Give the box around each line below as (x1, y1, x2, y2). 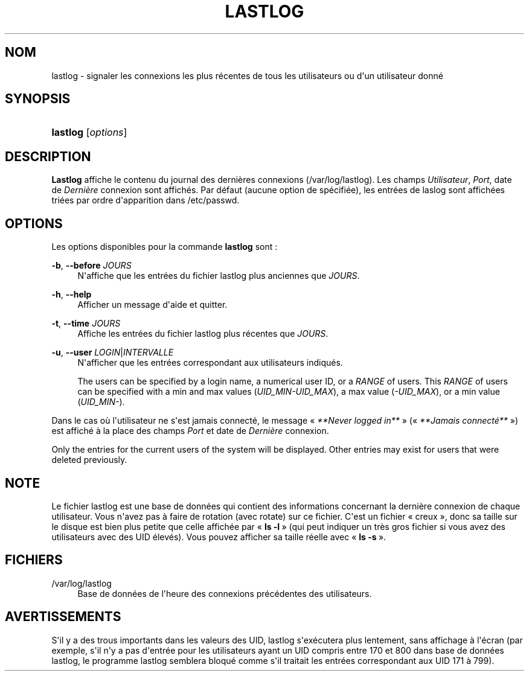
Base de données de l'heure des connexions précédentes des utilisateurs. (77, 588, 372, 599)
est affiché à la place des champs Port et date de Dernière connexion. (51, 426, 329, 436)
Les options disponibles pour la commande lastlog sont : (51, 241, 278, 252)
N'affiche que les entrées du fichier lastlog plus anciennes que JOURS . (77, 270, 360, 281)
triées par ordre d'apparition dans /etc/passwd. (51, 195, 240, 206)
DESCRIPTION (5, 148, 91, 164)
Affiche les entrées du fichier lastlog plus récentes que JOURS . (77, 328, 329, 339)
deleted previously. (51, 454, 127, 465)
